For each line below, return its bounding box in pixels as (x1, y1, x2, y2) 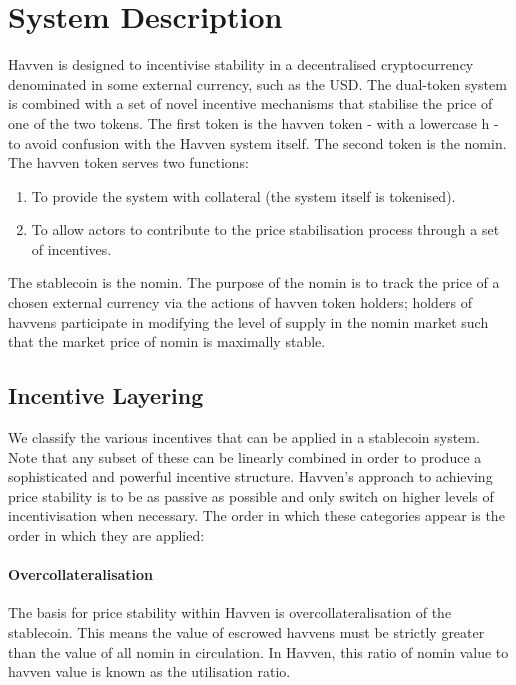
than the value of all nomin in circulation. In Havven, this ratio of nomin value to (8, 641, 509, 662)
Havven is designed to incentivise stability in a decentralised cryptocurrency (8, 54, 474, 75)
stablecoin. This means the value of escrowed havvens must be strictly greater (8, 622, 485, 642)
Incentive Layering (8, 380, 204, 411)
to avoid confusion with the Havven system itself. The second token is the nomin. (8, 132, 507, 153)
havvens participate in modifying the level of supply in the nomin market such (8, 311, 489, 332)
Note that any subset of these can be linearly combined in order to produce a (8, 446, 482, 467)
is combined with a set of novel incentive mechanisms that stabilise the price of (8, 93, 493, 114)
